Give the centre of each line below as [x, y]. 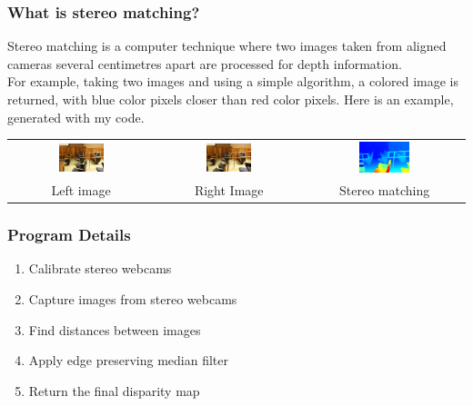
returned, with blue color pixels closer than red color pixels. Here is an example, [231, 99]
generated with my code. [76, 117]
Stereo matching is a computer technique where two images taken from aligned [227, 46]
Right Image [229, 190]
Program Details [69, 235]
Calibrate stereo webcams [100, 268]
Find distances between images [115, 329]
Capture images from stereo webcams [133, 299]
